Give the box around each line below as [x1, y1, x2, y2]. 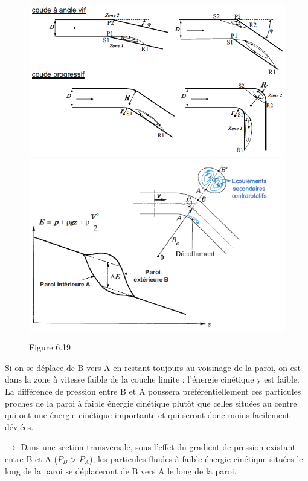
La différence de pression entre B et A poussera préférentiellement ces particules [5, 385, 301, 398]
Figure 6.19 [29, 341, 71, 353]
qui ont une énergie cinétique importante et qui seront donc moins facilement [5, 408, 290, 421]
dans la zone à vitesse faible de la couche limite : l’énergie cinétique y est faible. [5, 373, 300, 386]
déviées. [5, 420, 34, 433]
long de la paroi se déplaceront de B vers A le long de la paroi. [5, 464, 237, 477]
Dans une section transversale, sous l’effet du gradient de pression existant [21, 441, 296, 453]
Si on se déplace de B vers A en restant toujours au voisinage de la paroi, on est [5, 361, 301, 373]
